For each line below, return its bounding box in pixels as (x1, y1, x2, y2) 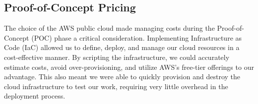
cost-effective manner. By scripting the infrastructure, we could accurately (4, 52, 230, 62)
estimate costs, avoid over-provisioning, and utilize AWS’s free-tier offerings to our (4, 61, 254, 72)
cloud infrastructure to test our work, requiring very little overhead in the (4, 81, 228, 91)
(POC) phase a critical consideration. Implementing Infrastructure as (31, 32, 242, 43)
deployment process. (4, 91, 65, 101)
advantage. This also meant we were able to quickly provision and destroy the (4, 71, 240, 82)
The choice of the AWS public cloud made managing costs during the (4, 23, 215, 33)
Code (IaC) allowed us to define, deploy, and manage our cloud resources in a (4, 42, 240, 52)
